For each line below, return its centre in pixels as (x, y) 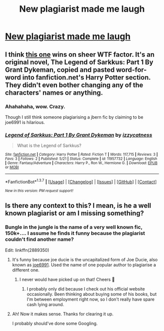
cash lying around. (45, 304)
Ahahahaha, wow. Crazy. (35, 106)
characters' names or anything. (54, 93)
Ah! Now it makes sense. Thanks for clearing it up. (63, 314)
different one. (26, 270)
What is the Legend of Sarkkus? (49, 145)
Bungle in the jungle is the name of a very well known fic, (74, 227)
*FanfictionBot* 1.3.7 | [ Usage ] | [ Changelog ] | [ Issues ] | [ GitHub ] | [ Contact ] (81, 181)
